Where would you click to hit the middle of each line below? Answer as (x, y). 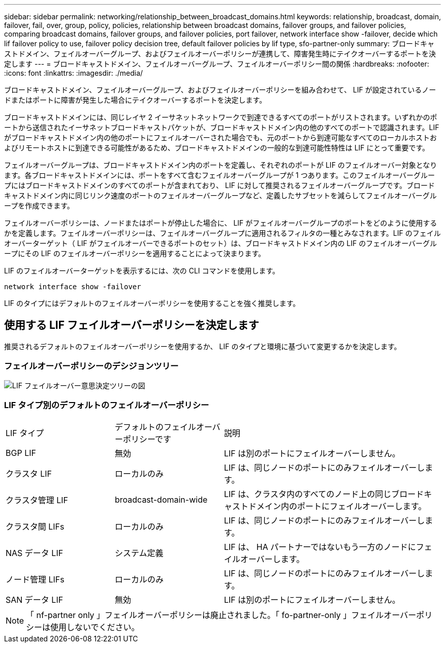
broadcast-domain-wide (161, 500)
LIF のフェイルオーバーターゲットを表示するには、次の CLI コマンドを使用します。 (142, 271)
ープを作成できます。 (39, 206)
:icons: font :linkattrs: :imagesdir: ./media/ (74, 73)
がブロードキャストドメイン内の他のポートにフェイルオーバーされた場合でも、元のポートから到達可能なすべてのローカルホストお (220, 137)
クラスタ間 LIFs (35, 527)
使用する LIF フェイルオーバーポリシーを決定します (132, 325)
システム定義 (139, 553)
